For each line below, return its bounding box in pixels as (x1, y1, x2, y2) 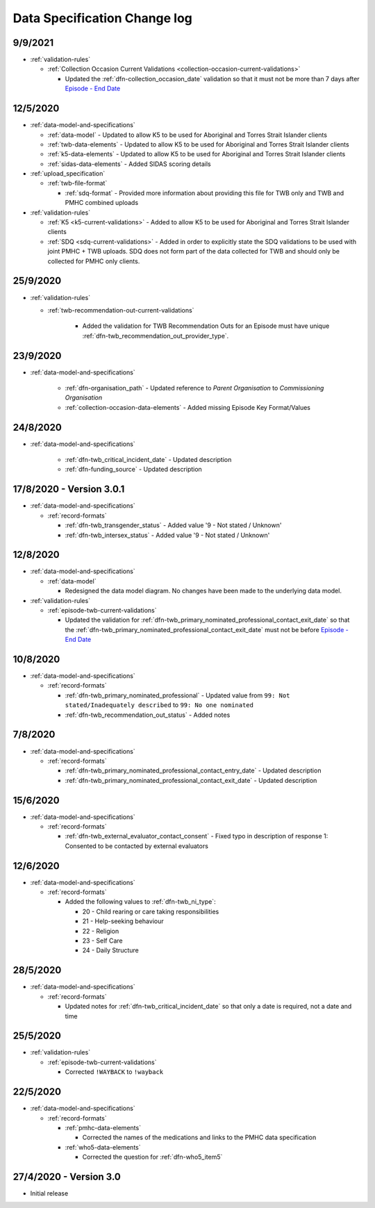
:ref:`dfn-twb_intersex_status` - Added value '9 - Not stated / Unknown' (65, 531, 270, 539)
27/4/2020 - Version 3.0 (12, 1170, 122, 1182)
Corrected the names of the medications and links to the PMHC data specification (82, 1133, 317, 1142)
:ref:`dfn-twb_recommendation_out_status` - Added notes (65, 711, 231, 719)
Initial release (30, 1189, 69, 1198)
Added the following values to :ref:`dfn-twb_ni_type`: (65, 897, 216, 906)
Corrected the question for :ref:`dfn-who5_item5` (82, 1153, 223, 1161)
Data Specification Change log (12, 10, 192, 26)
